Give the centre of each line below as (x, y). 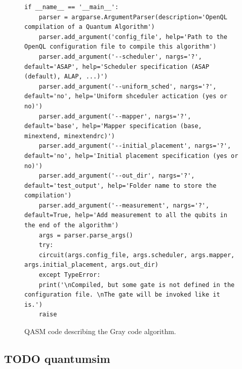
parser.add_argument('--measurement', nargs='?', (124, 205)
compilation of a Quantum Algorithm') (90, 27)
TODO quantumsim (57, 358)
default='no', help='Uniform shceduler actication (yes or (126, 96)
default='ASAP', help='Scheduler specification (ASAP (117, 67)
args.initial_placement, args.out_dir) (91, 265)
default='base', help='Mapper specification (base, (113, 126)
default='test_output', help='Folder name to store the (120, 186)
